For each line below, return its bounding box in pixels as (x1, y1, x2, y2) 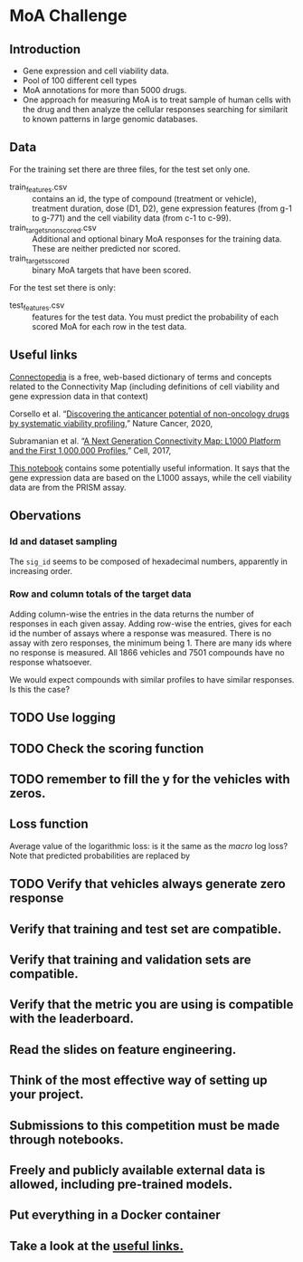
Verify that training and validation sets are (9, 951, 251, 967)
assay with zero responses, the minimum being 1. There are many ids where (9, 637, 292, 648)
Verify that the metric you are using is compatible (9, 997, 294, 1012)
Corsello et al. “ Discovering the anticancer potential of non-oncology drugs (9, 408, 289, 419)
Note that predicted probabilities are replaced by (9, 850, 191, 861)
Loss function (9, 817, 89, 832)
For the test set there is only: (9, 282, 116, 293)
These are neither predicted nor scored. (32, 244, 181, 254)
